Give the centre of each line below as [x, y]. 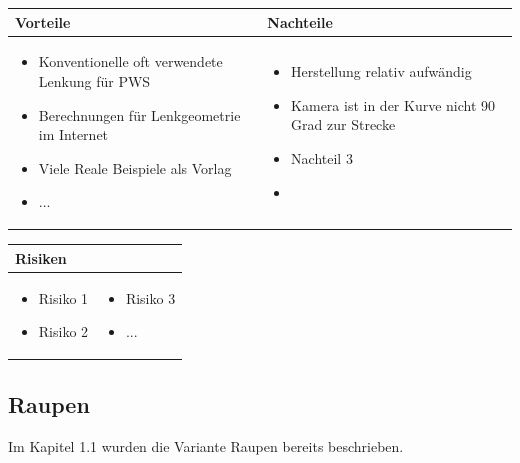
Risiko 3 [150, 297]
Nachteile [300, 21]
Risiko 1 [63, 297]
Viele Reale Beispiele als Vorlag [135, 167]
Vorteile [43, 21]
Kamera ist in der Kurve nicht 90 [393, 104]
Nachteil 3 [322, 157]
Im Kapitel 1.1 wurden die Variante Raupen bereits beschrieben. [206, 445]
